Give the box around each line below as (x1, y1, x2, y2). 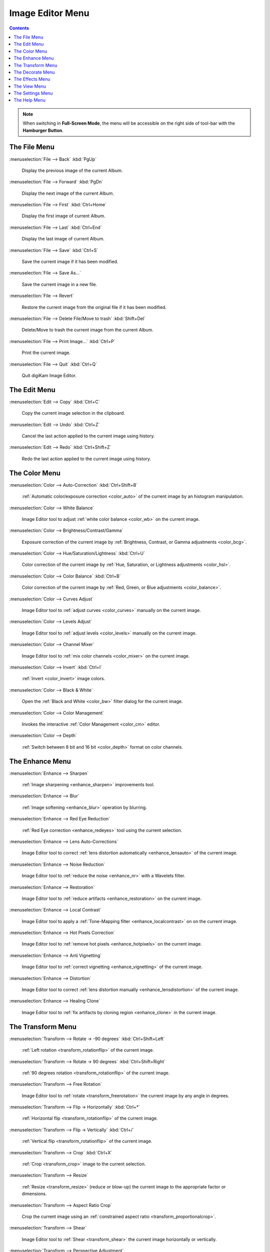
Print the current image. (21, 350, 71, 356)
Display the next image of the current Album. (21, 190, 114, 196)
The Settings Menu (13, 90, 53, 96)
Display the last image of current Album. (21, 236, 105, 242)
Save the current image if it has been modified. (21, 258, 118, 265)
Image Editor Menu (9, 8, 89, 19)
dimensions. (21, 1191, 47, 1197)
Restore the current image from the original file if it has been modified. (21, 304, 167, 310)
